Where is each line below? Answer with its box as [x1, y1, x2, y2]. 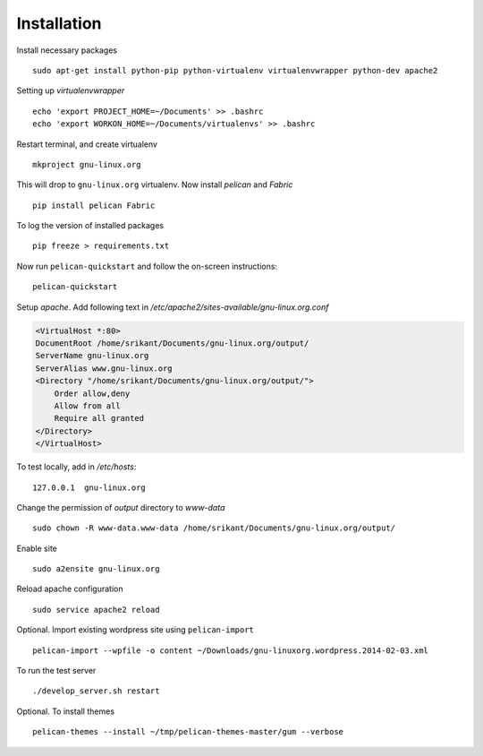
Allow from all [54, 400, 121, 411]
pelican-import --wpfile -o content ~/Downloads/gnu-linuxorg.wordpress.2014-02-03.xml [32, 645, 429, 656]
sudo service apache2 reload [32, 605, 160, 614]
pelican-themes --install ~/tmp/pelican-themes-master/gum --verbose [32, 726, 344, 737]
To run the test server [16, 666, 97, 676]
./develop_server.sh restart [32, 686, 160, 696]
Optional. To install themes [16, 706, 115, 717]
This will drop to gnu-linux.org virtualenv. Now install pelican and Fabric [16, 179, 293, 190]
